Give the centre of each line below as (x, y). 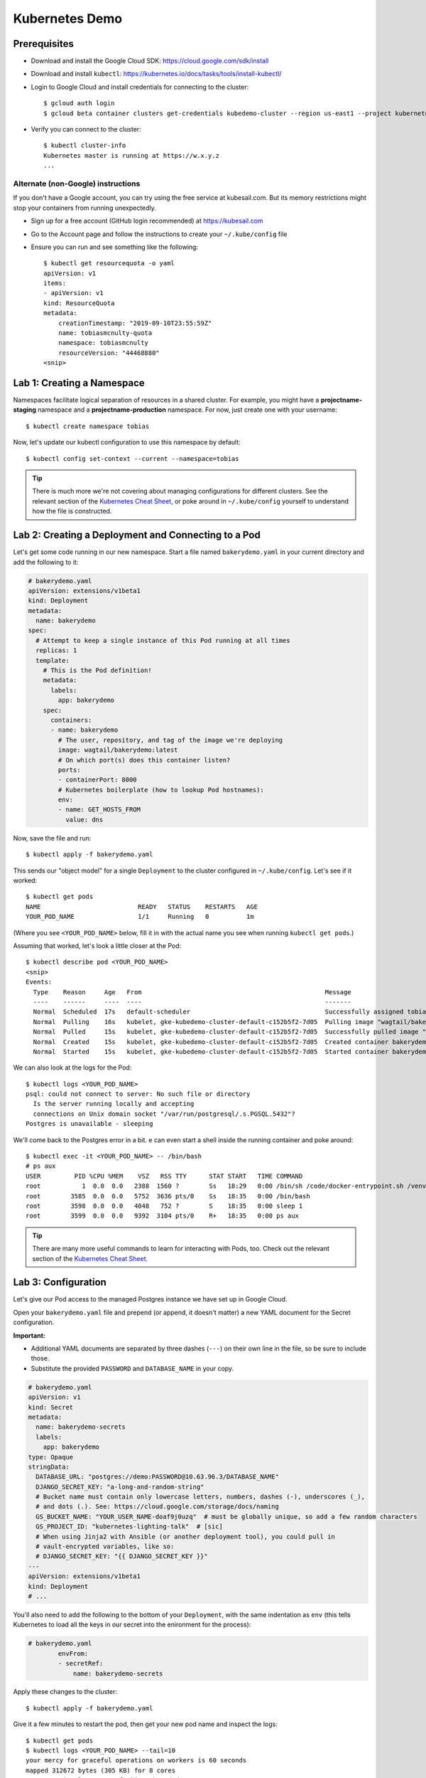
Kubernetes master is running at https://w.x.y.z (132, 155)
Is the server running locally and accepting (114, 1104)
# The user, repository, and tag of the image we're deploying (170, 740)
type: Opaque (51, 1457)
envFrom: (73, 1653)
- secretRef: (81, 1663)
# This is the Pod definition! (97, 671)
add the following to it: (46, 562)
